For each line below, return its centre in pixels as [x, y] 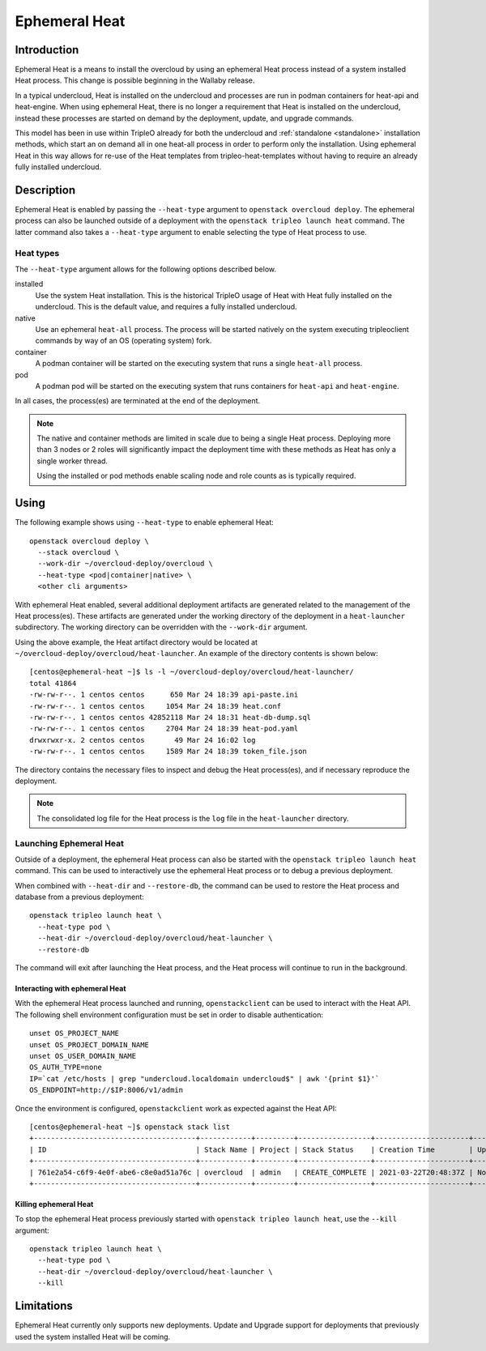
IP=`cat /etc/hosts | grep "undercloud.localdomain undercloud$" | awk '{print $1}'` [205, 1078]
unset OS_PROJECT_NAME [75, 1033]
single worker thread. [72, 461]
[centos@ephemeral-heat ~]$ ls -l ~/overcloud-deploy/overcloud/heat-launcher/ [192, 672]
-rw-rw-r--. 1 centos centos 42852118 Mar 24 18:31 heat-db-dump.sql [171, 718]
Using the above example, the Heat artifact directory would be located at [136, 642]
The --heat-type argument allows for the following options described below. [146, 269]
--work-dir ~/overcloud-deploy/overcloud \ [126, 564]
